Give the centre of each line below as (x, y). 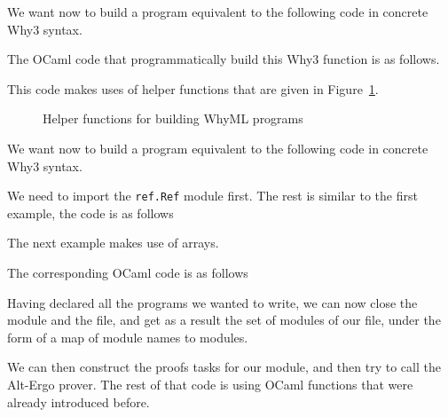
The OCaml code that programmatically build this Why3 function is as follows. (224, 59)
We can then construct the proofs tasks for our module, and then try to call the (224, 367)
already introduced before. (79, 401)
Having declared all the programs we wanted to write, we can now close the (212, 302)
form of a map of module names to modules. (128, 337)
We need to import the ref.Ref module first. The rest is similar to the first (212, 196)
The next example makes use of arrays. (113, 243)
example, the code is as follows (90, 212)
